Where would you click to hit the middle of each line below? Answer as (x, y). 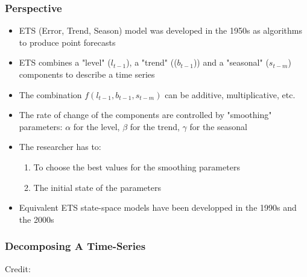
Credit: (18, 268)
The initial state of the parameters (97, 187)
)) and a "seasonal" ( (231, 62)
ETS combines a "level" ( (65, 62)
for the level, (97, 126)
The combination (50, 94)
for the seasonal (218, 126)
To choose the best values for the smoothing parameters (137, 167)
